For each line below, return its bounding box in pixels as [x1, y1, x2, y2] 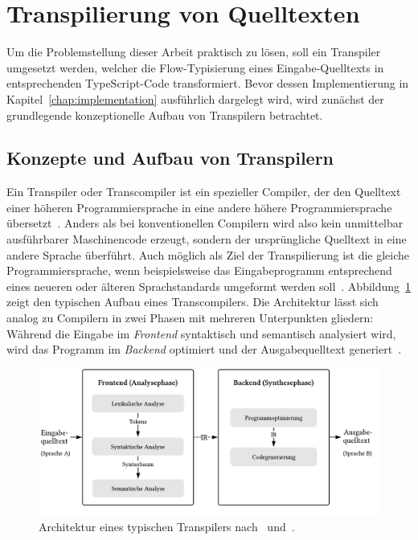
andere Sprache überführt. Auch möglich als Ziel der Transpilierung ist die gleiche [6, 246, 410, 263]
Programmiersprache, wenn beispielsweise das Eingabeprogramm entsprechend [6, 262, 392, 279]
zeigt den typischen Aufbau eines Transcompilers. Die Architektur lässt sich [6, 293, 379, 310]
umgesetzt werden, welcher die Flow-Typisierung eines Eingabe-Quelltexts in [6, 59, 384, 76]
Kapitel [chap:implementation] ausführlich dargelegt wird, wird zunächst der [6, 90, 384, 107]
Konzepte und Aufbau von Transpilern [6, 145, 334, 170]
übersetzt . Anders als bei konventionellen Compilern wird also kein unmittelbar [6, 215, 404, 231]
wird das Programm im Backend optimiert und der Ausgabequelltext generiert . [6, 341, 402, 358]
